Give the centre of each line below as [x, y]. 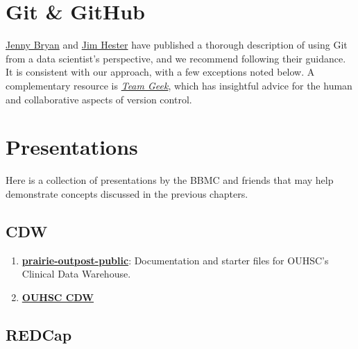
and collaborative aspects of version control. [99, 99]
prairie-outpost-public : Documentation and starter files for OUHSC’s [175, 260]
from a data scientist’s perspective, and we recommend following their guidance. [176, 58]
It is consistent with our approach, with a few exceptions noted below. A [160, 72]
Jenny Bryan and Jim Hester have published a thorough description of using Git [177, 45]
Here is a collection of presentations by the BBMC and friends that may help [170, 180]
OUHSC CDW [58, 297]
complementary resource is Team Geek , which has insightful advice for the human [179, 85]
